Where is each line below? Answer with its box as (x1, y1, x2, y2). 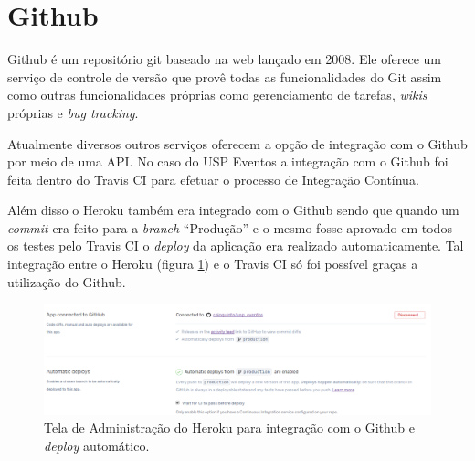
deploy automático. (44, 435, 150, 455)
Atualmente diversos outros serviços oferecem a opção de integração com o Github (7, 134, 468, 153)
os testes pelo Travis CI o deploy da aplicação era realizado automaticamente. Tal (7, 236, 464, 255)
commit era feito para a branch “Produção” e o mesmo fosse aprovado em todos (7, 218, 452, 237)
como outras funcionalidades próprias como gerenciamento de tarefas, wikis (7, 85, 427, 104)
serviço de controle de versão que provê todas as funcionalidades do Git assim (7, 67, 442, 86)
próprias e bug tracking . (7, 102, 139, 122)
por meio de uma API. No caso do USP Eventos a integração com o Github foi (7, 152, 449, 171)
